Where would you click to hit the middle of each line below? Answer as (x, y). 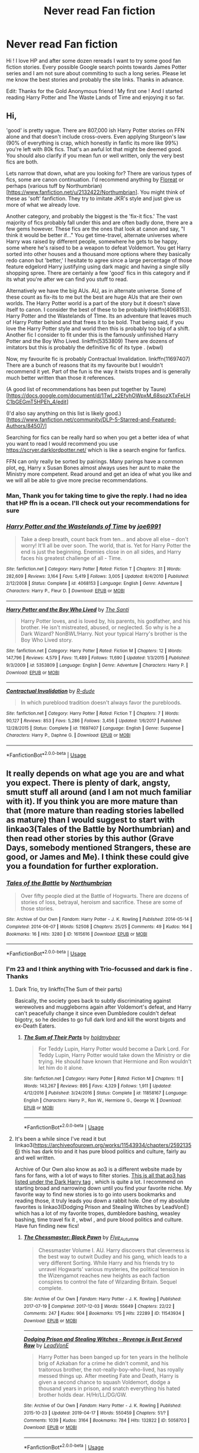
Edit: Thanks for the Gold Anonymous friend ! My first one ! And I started (94, 91)
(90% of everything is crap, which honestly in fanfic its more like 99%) (92, 143)
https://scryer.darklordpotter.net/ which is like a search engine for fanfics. (96, 450)
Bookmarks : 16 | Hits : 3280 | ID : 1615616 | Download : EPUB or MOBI (77, 934)
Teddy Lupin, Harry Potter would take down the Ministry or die (114, 1055)
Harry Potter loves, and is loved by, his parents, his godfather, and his (105, 621)
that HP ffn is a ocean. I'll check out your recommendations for (98, 503)
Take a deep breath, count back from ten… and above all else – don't (104, 539)
